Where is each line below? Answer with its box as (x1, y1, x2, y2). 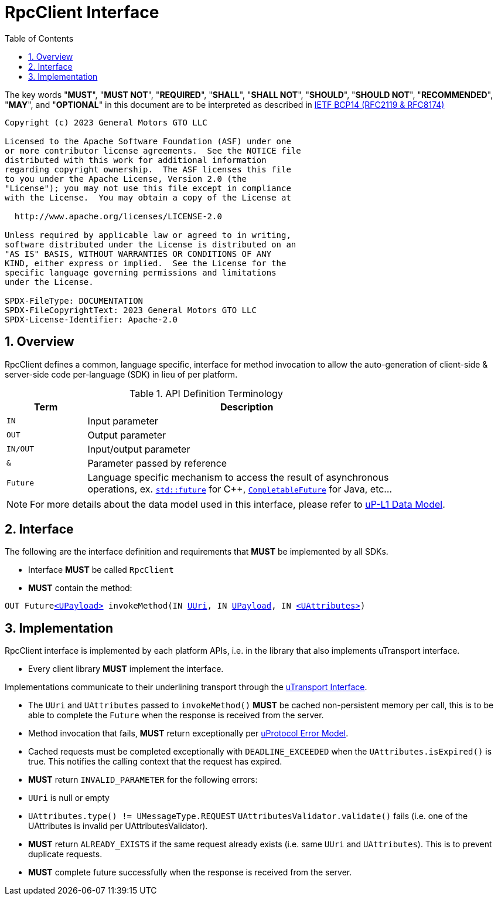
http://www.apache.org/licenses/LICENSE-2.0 (14, 211, 222, 221)
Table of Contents (5, 33, 74, 43)
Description (220, 400, 274, 413)
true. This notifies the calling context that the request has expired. (28, 756, 282, 767)
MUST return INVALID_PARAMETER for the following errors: (28, 775, 258, 785)
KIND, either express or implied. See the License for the (5, 258, 286, 268)
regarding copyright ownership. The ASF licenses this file (5, 164, 291, 174)
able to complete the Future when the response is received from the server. (28, 710, 324, 721)
